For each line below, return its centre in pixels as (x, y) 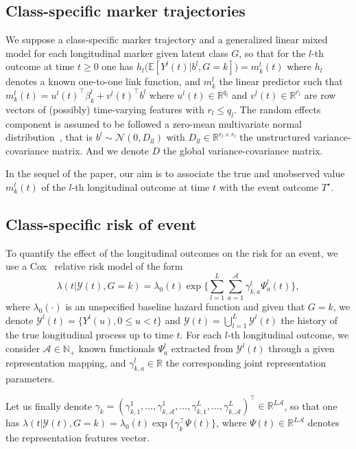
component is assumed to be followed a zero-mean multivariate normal (154, 123)
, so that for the (272, 53)
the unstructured (275, 137)
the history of (309, 320)
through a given (301, 348)
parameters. (30, 379)
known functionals (117, 348)
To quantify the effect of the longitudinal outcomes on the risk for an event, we (172, 252)
